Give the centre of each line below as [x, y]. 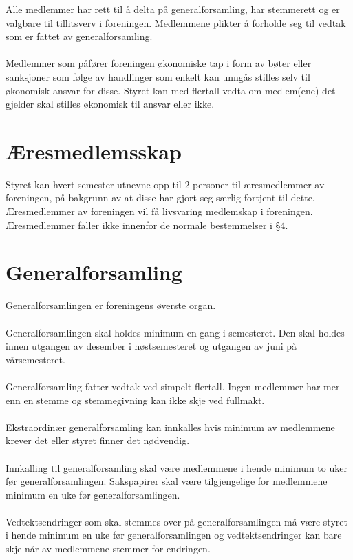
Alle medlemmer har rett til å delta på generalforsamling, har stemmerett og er [173, 9]
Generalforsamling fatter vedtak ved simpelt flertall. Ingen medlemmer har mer [173, 386]
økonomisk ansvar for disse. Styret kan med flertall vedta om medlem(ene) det [171, 90]
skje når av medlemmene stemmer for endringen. [108, 549]
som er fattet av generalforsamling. [79, 36]
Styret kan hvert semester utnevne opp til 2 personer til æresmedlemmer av [165, 184]
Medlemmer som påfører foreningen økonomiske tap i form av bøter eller [159, 63]
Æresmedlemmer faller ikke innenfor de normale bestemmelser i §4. [147, 224]
